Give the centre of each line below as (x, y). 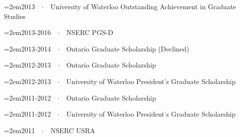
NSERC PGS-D (90, 32)
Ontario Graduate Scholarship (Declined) (128, 48)
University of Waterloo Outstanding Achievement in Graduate (143, 6)
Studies (15, 16)
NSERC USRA (73, 130)
